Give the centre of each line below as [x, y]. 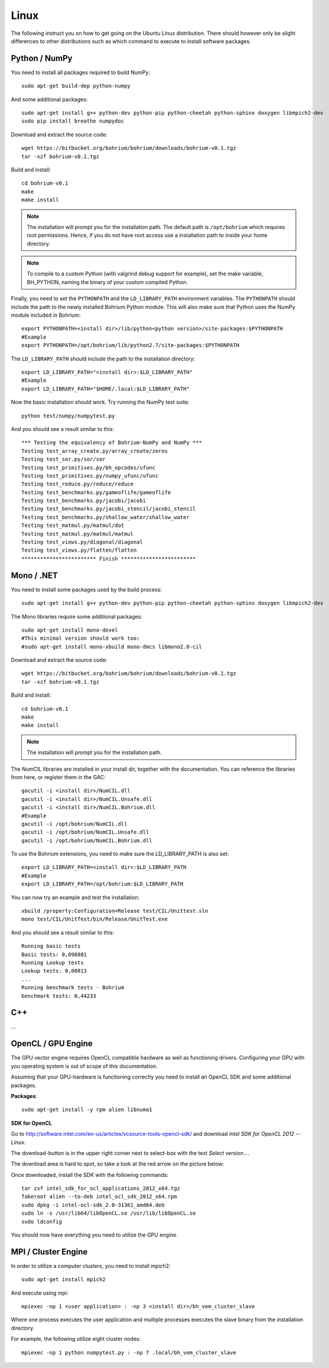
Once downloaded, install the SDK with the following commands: [89, 1174]
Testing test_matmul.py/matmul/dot [73, 526]
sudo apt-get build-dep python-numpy [76, 86]
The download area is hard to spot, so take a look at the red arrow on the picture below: [118, 1164]
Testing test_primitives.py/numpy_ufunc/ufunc [90, 476]
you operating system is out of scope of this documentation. [84, 1066]
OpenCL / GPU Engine [52, 1044]
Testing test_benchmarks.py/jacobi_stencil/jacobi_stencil [109, 509]
